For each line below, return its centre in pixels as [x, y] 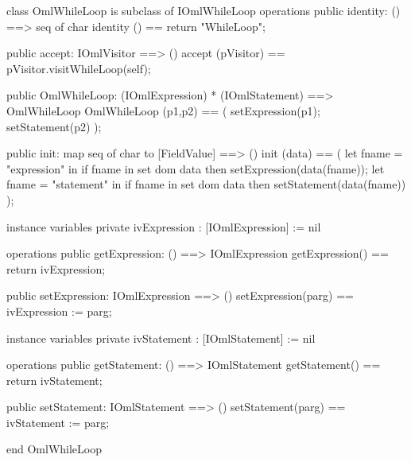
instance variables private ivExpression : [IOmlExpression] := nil [164, 226]
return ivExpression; [56, 268]
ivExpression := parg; [59, 311]
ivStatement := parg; [58, 422]
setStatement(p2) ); [54, 126]
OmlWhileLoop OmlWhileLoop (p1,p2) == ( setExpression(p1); [163, 110]
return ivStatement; [54, 380]
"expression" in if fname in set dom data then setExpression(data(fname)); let [196, 168]
